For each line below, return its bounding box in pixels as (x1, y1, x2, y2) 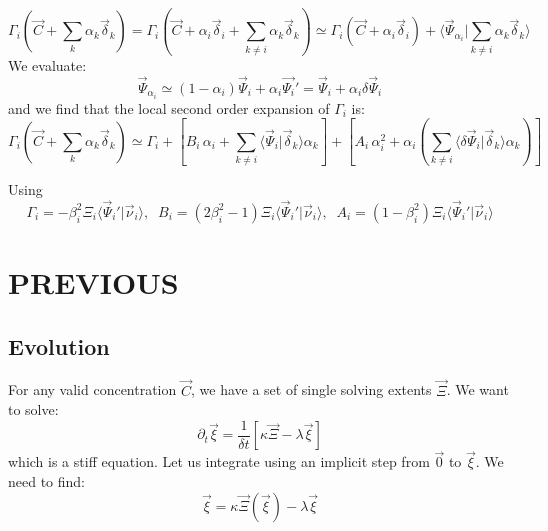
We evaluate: (8, 54, 87, 75)
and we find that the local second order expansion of (8, 97, 330, 118)
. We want (446, 379, 509, 400)
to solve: (8, 399, 59, 420)
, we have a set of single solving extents (190, 379, 432, 400)
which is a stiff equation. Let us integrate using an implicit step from (8, 451, 430, 472)
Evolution (8, 330, 110, 361)
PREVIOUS (8, 261, 179, 302)
